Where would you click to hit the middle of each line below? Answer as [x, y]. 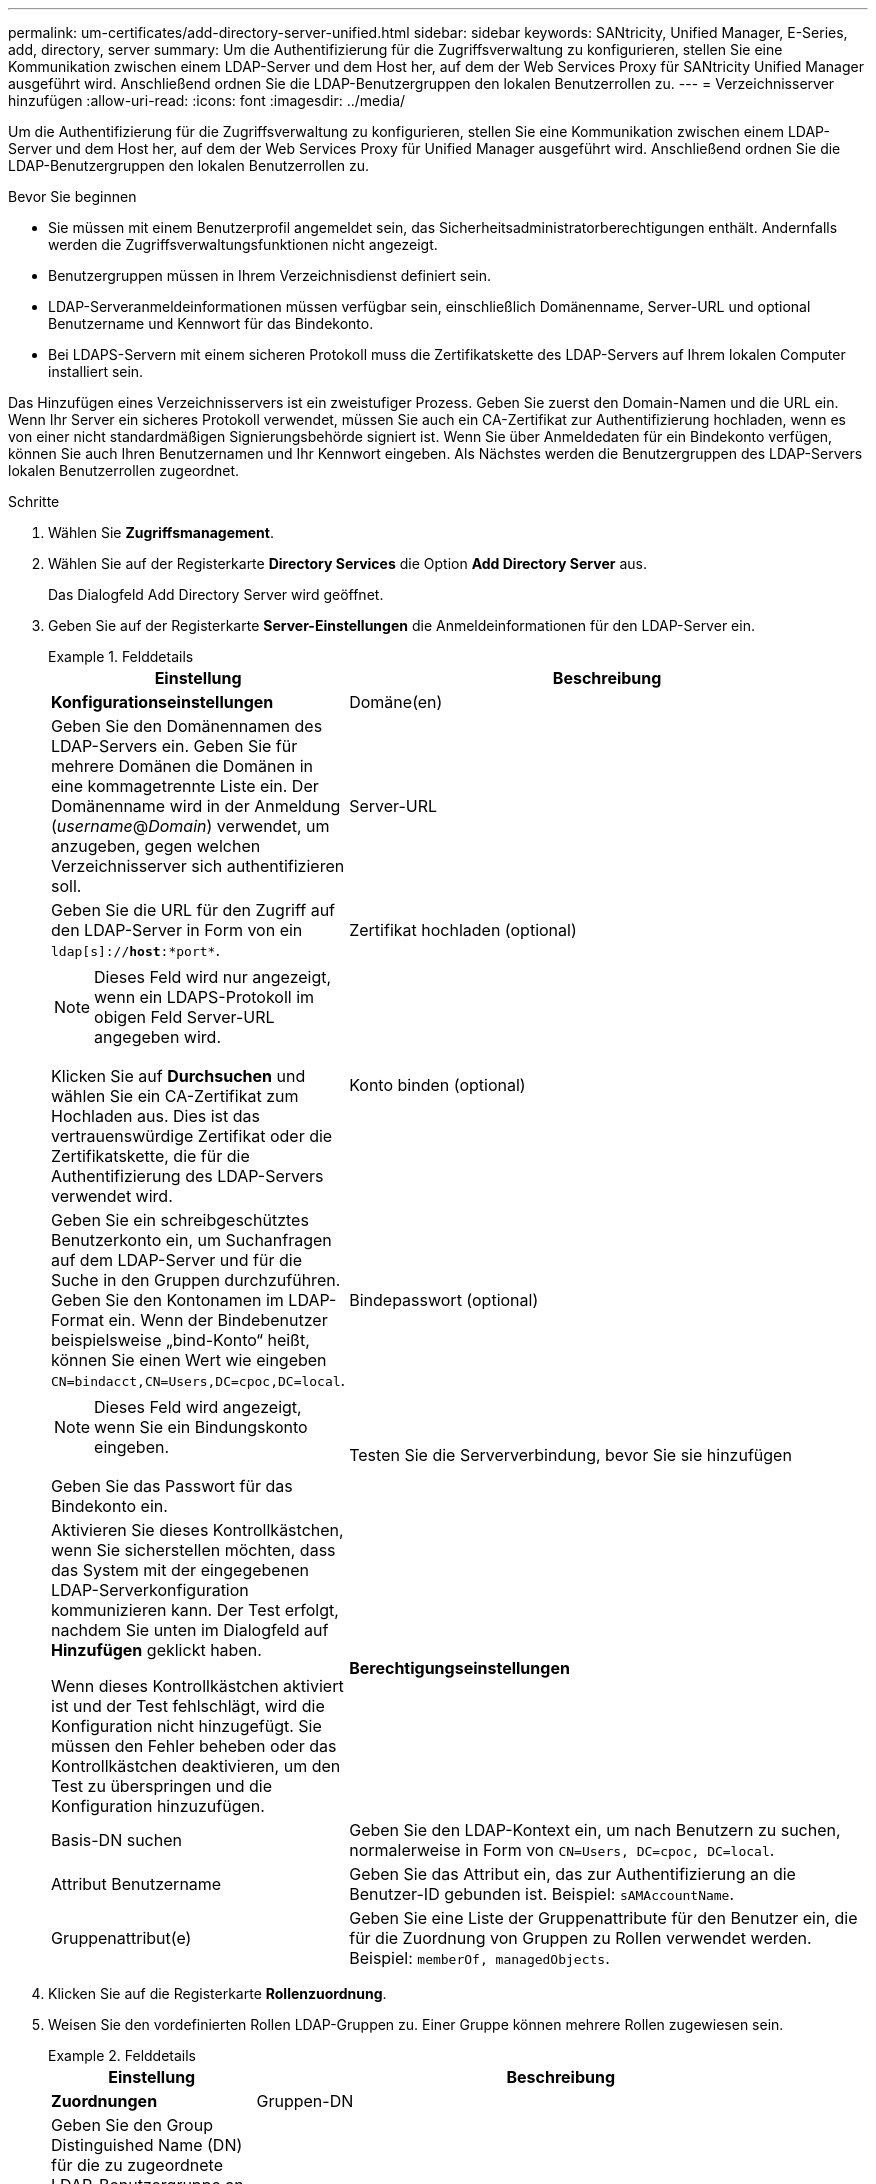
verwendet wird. [112, 1196]
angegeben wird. [157, 1037]
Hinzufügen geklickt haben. [156, 1650]
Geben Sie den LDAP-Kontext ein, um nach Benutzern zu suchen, [595, 1830]
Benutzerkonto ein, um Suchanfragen [191, 1240]
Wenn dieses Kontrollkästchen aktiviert [197, 1686]
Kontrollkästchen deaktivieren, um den [196, 1766]
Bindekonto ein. [109, 1506]
